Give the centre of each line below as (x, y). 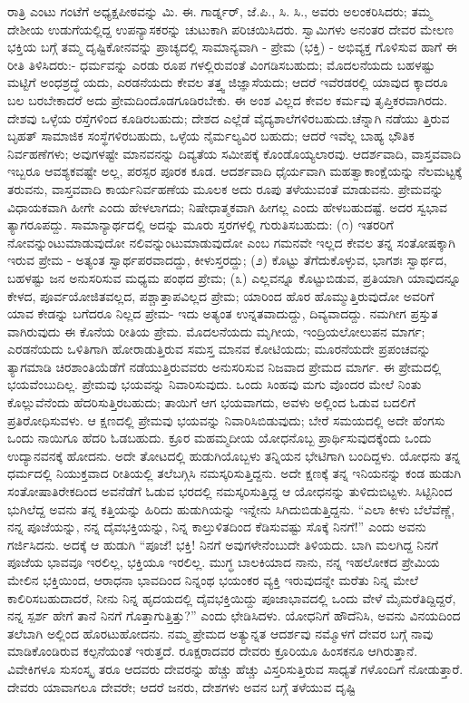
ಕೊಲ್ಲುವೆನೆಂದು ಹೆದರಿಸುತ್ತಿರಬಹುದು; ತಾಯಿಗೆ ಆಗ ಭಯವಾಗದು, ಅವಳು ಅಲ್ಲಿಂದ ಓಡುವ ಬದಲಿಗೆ (211, 402)
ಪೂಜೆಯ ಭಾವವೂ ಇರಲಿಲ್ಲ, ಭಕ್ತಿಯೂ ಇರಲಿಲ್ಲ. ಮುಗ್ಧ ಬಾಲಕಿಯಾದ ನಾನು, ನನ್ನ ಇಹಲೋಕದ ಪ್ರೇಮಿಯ (224, 562)
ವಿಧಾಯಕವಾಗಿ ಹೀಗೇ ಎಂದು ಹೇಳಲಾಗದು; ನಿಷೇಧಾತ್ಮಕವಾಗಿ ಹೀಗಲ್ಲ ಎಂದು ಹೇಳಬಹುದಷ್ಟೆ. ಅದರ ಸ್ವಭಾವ (228, 206)
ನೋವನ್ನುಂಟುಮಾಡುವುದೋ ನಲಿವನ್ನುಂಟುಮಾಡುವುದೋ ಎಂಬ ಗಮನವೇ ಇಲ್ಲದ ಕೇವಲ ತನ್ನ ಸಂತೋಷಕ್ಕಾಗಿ (231, 242)
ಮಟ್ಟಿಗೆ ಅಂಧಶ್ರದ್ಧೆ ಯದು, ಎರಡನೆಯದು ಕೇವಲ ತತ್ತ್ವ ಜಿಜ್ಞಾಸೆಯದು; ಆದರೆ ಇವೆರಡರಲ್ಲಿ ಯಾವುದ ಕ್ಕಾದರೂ (228, 82)
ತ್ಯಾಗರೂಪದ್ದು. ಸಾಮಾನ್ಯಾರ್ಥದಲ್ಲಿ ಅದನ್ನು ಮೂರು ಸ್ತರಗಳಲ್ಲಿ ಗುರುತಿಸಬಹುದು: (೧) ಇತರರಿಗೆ (200, 225)
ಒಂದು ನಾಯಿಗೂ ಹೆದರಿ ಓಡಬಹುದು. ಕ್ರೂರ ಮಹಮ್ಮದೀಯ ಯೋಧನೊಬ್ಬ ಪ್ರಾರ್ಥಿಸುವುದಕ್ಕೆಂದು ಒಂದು (220, 438)
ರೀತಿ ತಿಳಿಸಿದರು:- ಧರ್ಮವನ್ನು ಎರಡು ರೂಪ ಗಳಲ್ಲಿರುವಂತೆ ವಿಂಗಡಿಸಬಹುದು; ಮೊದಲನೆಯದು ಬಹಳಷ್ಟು (221, 64)
